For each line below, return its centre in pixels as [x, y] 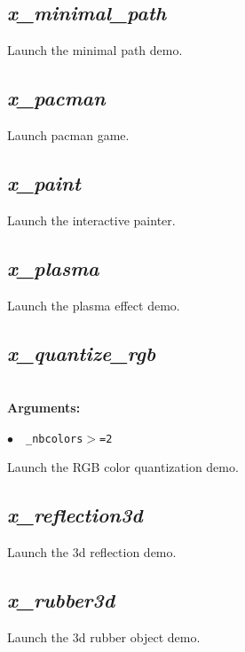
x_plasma [53, 267]
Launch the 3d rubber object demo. [104, 636]
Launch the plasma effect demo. [94, 305]
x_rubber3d [61, 600]
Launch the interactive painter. [91, 220]
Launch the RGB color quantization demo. [123, 467]
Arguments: [44, 407]
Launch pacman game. [68, 135]
